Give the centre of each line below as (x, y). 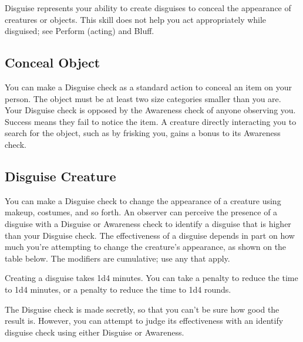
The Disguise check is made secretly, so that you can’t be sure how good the (142, 309)
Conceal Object (53, 62)
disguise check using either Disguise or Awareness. (95, 332)
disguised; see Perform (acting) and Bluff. (80, 31)
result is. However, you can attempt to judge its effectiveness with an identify (144, 321)
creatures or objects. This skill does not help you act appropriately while (136, 19)
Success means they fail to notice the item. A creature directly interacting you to (151, 121)
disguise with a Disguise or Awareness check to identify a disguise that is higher (148, 223)
